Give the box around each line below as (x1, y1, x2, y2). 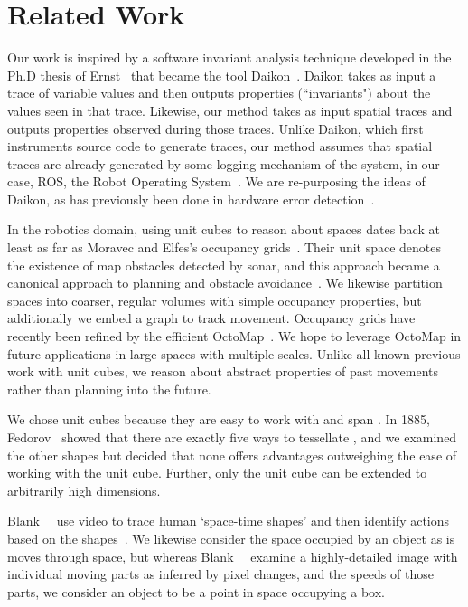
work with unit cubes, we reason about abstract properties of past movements (7, 362, 439, 381)
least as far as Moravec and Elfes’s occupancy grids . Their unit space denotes (7, 238, 442, 257)
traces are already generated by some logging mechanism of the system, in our (7, 154, 440, 173)
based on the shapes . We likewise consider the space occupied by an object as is (7, 528, 455, 547)
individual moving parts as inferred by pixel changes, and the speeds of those (7, 564, 434, 583)
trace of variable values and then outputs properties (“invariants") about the (7, 83, 431, 102)
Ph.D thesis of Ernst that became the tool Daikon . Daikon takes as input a (7, 65, 436, 84)
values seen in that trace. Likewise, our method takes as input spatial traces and (7, 100, 453, 119)
